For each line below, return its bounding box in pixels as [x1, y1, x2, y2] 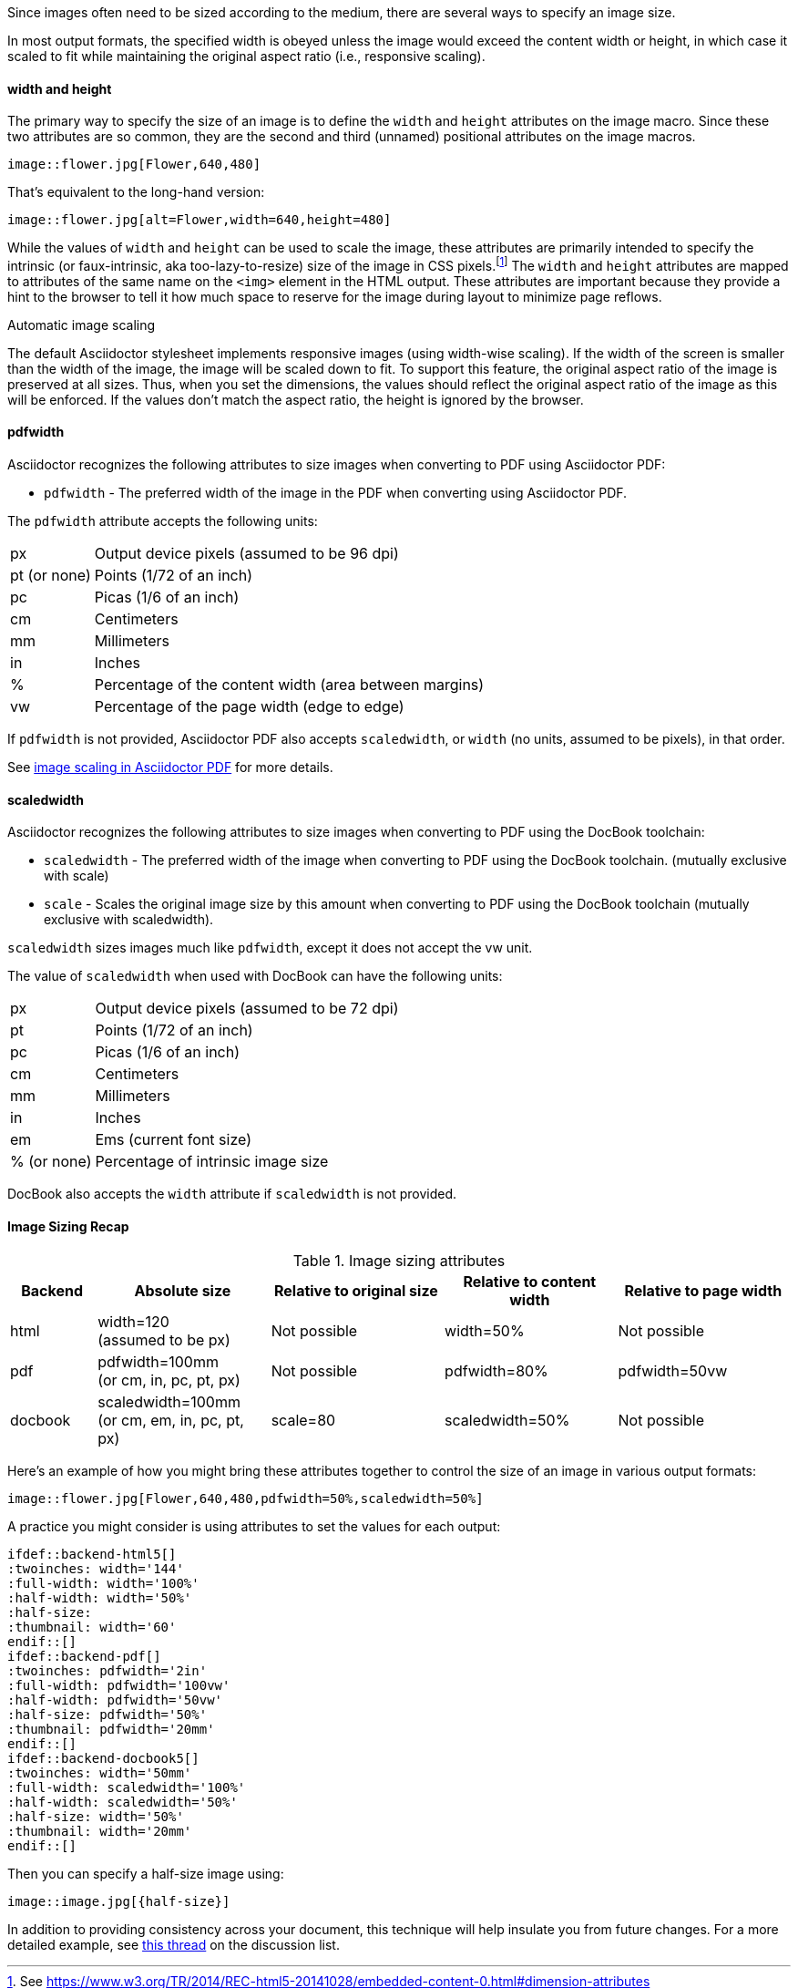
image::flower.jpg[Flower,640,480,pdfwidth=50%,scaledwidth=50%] [7, 1490, 484, 1506]
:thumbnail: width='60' [7, 1619, 177, 1634]
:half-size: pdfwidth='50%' [7, 1706, 208, 1722]
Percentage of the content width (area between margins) [94, 675, 485, 695]
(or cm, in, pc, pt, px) [97, 1370, 240, 1389]
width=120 [97, 1312, 169, 1331]
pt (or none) [10, 566, 91, 585]
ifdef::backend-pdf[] [7, 1648, 161, 1664]
